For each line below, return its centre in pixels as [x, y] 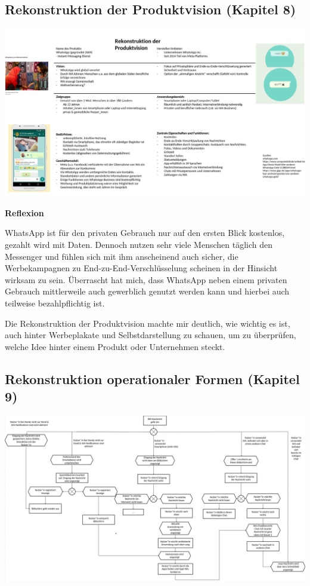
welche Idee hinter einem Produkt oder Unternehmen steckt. [115, 346]
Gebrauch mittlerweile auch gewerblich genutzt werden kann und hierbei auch [147, 291]
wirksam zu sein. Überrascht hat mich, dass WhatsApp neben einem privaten [146, 279]
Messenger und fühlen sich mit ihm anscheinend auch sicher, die [122, 256]
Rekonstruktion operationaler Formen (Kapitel [152, 378]
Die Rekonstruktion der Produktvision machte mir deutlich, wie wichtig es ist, [148, 323]
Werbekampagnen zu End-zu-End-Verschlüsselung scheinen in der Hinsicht [141, 268]
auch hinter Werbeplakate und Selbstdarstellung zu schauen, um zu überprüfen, [151, 335]
